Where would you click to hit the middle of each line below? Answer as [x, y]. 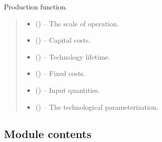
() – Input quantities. [68, 90]
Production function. [36, 6]
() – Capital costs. [63, 40]
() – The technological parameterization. [97, 106]
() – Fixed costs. [60, 73]
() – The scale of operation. [77, 23]
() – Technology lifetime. [73, 56]
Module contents [48, 133]
